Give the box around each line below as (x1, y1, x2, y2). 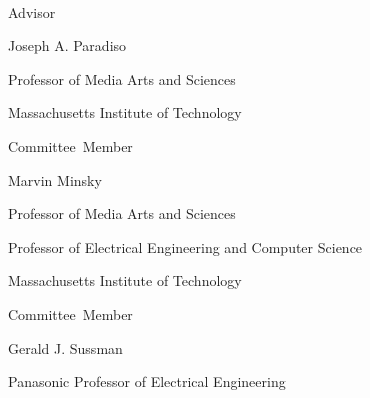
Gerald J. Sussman (8, 337, 123, 358)
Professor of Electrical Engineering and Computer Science (8, 236, 363, 257)
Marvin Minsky (8, 169, 102, 190)
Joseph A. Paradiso (8, 35, 127, 56)
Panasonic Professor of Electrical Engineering (8, 371, 286, 392)
